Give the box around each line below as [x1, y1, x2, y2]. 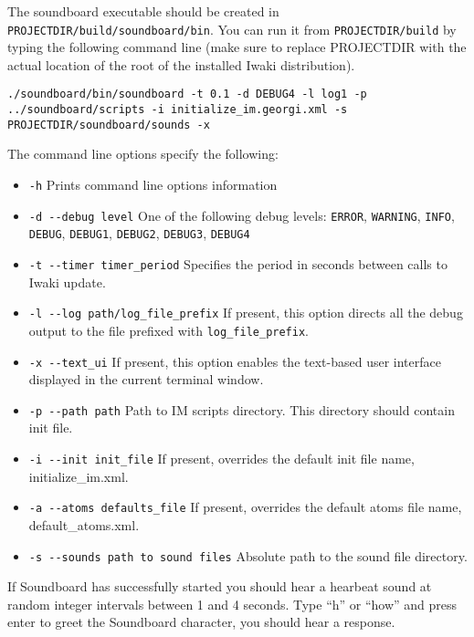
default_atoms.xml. [28, 515, 140, 534]
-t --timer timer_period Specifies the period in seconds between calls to [28, 254, 448, 273]
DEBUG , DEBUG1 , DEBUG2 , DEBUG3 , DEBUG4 [28, 224, 250, 243]
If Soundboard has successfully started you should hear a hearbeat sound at [7, 577, 432, 596]
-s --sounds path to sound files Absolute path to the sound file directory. [28, 546, 468, 565]
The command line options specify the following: [7, 144, 279, 163]
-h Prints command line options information [28, 175, 278, 193]
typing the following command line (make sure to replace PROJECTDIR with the [7, 37, 467, 57]
